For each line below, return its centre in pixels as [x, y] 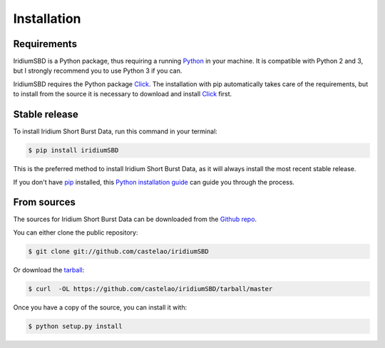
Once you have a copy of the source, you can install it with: [100, 307]
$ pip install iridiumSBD [73, 150]
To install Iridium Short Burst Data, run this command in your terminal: [115, 131]
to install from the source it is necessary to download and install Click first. [123, 94]
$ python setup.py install [75, 326]
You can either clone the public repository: [76, 232]
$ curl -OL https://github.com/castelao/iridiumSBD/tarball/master [150, 288]
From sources [45, 202]
